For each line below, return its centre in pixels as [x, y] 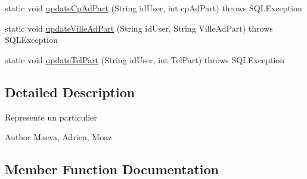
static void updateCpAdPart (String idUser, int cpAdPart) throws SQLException [153, 8]
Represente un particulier [51, 117]
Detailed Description [70, 92]
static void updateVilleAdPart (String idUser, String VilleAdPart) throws [139, 28]
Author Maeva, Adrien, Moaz [58, 137]
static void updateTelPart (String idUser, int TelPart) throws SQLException [145, 59]
